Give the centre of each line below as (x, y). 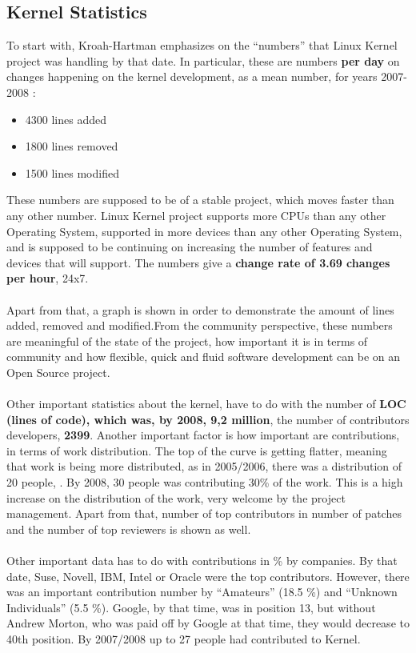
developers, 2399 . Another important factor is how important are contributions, (203, 435)
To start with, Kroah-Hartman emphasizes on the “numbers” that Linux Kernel (202, 45)
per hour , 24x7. (48, 278)
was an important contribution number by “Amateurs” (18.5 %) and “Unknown (202, 592)
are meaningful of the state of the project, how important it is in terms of (187, 341)
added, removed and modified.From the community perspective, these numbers (200, 325)
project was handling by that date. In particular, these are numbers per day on (203, 60)
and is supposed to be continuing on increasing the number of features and (190, 247)
